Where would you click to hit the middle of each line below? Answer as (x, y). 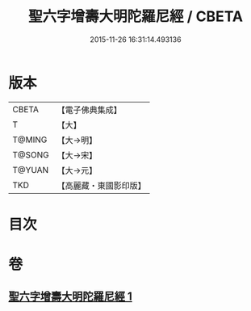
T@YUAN (31, 170)
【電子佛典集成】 (90, 110)
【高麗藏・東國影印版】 (102, 185)
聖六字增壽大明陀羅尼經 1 (71, 297)
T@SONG (31, 154)
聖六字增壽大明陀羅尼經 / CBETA (136, 17)
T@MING (30, 140)
